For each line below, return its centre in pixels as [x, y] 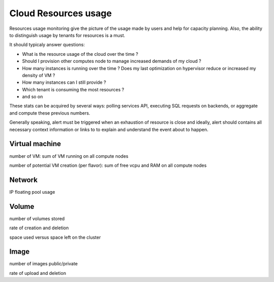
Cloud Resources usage [61, 13]
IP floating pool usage [32, 192]
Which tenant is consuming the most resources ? [73, 89]
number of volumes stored [37, 219]
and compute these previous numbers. [50, 113]
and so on [32, 97]
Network [24, 180]
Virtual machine [35, 144]
